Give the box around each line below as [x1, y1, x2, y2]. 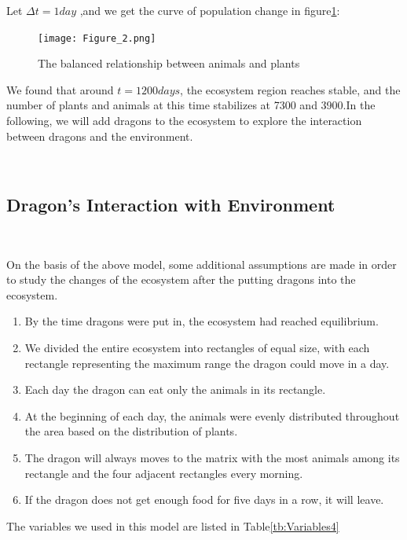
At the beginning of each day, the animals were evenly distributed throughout [24, 407, 400, 424]
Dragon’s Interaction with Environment [6, 193, 335, 217]
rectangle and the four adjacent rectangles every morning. [24, 465, 303, 481]
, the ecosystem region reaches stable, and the [180, 81, 401, 97]
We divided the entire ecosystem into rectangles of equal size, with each [24, 339, 370, 355]
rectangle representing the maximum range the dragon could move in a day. [24, 354, 390, 371]
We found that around [6, 81, 114, 97]
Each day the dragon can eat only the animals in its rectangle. [24, 381, 326, 398]
